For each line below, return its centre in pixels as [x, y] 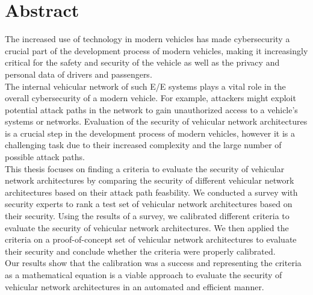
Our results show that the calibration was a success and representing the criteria [153, 263]
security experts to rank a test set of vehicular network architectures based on [149, 204]
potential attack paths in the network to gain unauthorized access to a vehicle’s [151, 109]
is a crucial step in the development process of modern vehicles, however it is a [150, 133]
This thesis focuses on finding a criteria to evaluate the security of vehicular [145, 168]
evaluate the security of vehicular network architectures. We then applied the [147, 227]
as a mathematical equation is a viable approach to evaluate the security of [144, 275]
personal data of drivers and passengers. [79, 74]
